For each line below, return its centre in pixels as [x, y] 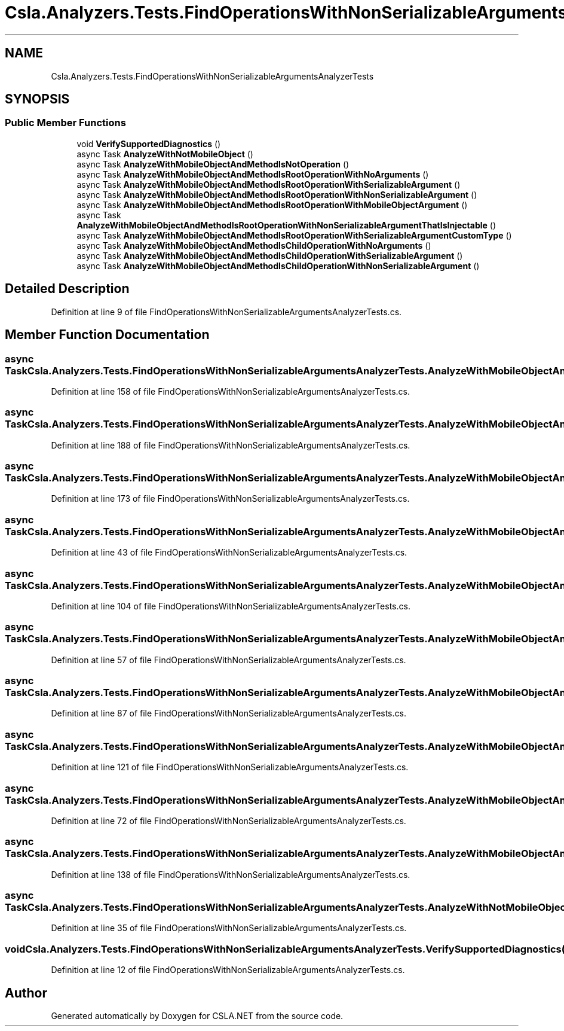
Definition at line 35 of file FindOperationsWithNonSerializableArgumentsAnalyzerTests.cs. [229, 928]
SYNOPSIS [37, 99]
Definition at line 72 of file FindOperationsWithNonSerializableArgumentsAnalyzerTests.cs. [229, 820]
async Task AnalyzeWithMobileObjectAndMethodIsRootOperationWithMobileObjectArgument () [272, 205]
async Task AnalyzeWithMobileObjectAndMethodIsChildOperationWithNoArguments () [254, 245]
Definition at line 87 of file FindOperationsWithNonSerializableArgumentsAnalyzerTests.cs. [229, 713]
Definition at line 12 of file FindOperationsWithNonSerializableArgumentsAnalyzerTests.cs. [228, 970]
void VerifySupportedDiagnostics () [149, 144]
